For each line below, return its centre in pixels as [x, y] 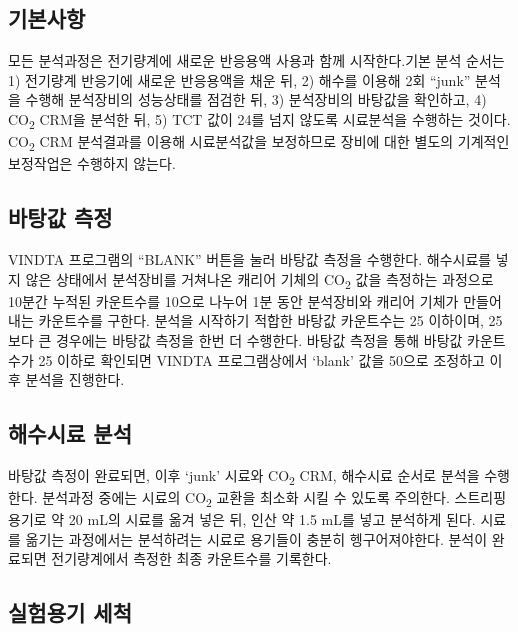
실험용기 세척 [70, 612]
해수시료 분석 [70, 433]
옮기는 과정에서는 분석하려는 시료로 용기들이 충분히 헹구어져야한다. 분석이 [256, 538]
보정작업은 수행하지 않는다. [92, 163]
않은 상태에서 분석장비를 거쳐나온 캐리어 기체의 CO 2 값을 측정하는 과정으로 [259, 280]
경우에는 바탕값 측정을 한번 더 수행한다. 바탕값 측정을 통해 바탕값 [259, 339]
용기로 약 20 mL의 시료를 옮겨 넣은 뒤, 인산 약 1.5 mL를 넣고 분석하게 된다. [242, 519]
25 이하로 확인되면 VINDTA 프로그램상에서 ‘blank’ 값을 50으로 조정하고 [261, 359]
